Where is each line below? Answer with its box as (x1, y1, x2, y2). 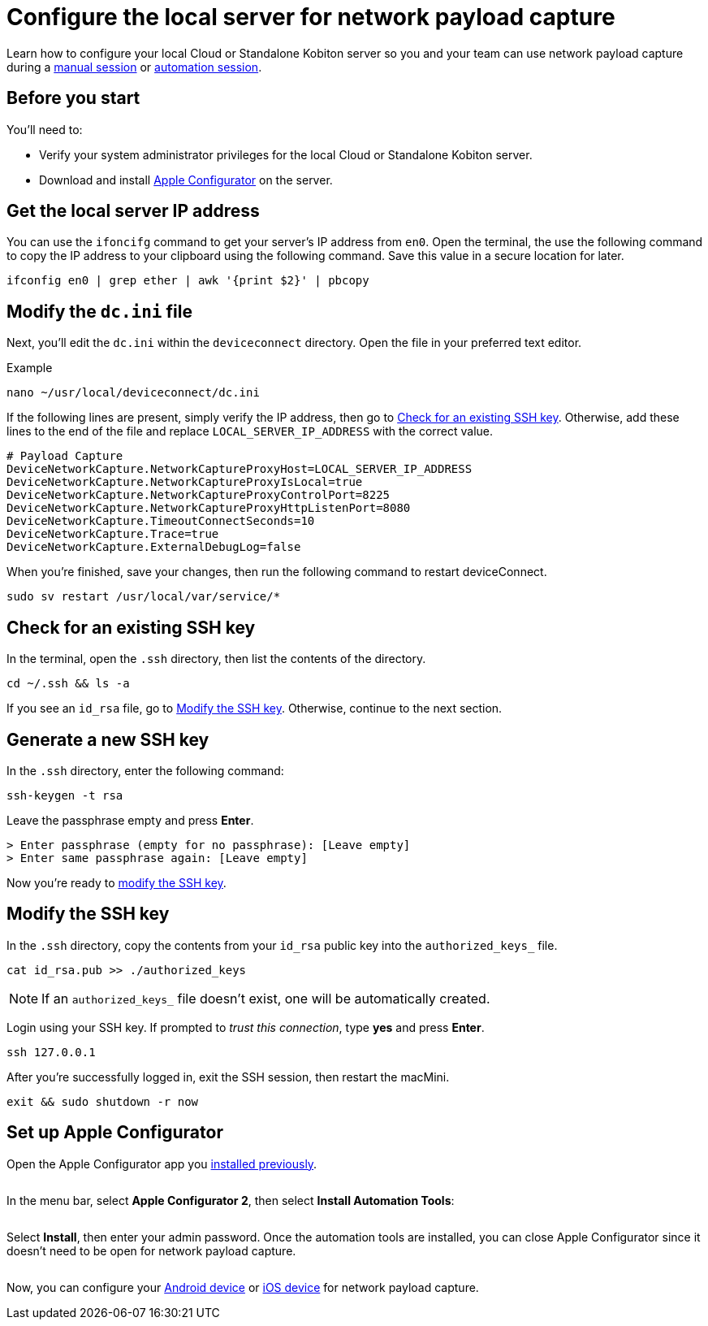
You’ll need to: (6, 122, 83, 136)
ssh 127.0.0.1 (6, 1045, 96, 1059)
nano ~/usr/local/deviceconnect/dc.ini (6, 386, 260, 400)
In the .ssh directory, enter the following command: (6, 763, 284, 778)
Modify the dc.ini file (6, 301, 192, 322)
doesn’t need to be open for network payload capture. (6, 1243, 296, 1258)
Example (6, 361, 53, 375)
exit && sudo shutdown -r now (6, 1094, 199, 1108)
